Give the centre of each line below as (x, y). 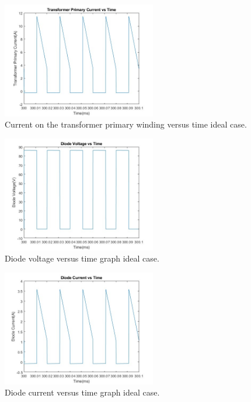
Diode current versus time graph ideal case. (82, 392)
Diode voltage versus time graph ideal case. (82, 258)
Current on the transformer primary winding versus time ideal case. (126, 124)
